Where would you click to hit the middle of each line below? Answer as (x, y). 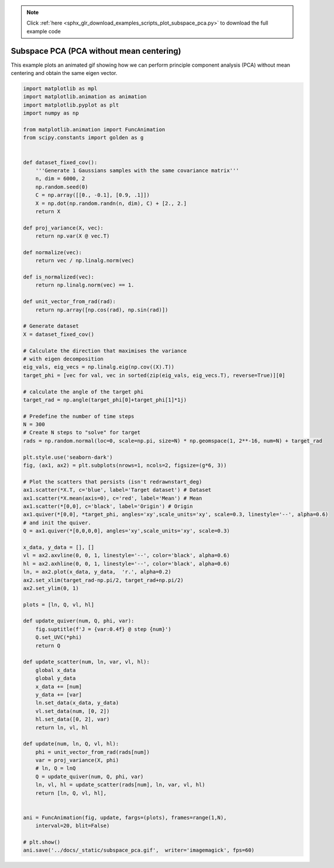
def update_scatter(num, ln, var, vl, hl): (87, 662)
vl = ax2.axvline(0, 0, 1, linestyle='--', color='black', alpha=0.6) (127, 555)
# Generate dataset (51, 326)
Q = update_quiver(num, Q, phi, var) (89, 776)
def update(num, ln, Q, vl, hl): (71, 744)
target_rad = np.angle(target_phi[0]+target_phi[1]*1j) (105, 400)
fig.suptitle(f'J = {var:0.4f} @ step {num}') (104, 629)
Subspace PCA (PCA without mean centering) (96, 51)
